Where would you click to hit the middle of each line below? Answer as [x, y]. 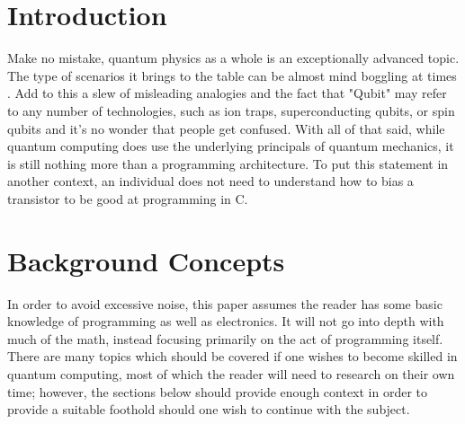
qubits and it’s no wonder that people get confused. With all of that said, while [226, 128]
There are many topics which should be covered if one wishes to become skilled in [232, 356]
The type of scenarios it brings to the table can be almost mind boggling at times [232, 75]
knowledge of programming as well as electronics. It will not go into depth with [226, 321]
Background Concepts [146, 260]
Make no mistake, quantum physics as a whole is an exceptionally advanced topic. [233, 58]
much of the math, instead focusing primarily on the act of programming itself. [225, 338]
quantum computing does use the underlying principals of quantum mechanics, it [231, 146]
